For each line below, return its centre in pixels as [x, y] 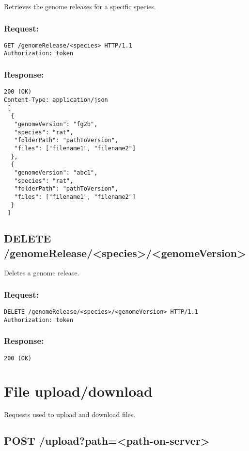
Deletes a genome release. [42, 273]
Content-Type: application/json [56, 100]
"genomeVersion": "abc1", [56, 172]
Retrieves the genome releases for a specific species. [80, 6]
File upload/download [78, 391]
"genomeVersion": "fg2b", [56, 124]
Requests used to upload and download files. [70, 414]
